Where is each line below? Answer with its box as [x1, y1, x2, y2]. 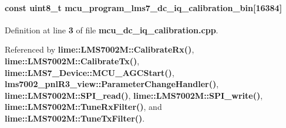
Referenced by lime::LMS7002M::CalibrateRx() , [5, 43, 194, 56]
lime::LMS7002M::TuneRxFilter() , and [5, 101, 162, 113]
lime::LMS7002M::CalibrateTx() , [5, 54, 140, 67]
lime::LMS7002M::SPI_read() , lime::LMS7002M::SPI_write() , [5, 89, 263, 101]
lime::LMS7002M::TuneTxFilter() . [5, 112, 145, 124]
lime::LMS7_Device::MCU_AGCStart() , [5, 66, 174, 78]
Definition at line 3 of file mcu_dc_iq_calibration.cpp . [5, 23, 218, 36]
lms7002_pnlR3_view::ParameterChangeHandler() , [5, 78, 219, 90]
